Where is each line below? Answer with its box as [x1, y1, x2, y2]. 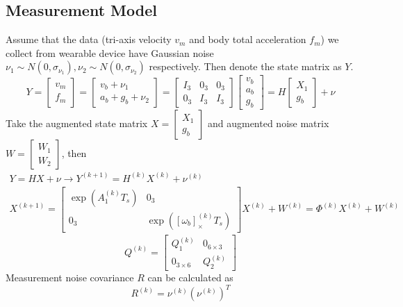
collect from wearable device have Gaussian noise [6, 45, 214, 60]
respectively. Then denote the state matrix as [149, 59, 342, 74]
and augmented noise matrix [207, 116, 329, 131]
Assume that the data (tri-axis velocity [6, 32, 172, 47]
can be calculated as [147, 270, 233, 285]
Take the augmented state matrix [6, 116, 148, 131]
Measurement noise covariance [6, 270, 134, 285]
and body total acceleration [189, 32, 306, 47]
